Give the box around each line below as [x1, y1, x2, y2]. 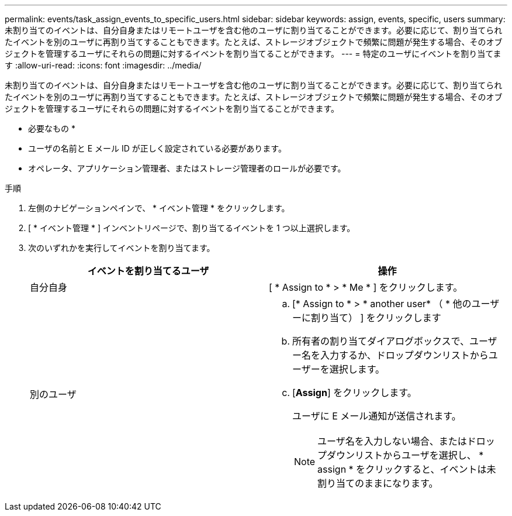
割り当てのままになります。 [317, 477, 438, 489]
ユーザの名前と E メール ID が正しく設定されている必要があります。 [28, 143, 286, 153]
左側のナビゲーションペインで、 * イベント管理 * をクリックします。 [28, 203, 290, 213]
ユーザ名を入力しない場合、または [317, 435, 467, 447]
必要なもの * [28, 123, 75, 133]
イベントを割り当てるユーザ [87, 265, 209, 277]
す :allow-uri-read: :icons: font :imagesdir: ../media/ [5, 60, 202, 70]
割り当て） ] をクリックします [311, 312, 441, 324]
